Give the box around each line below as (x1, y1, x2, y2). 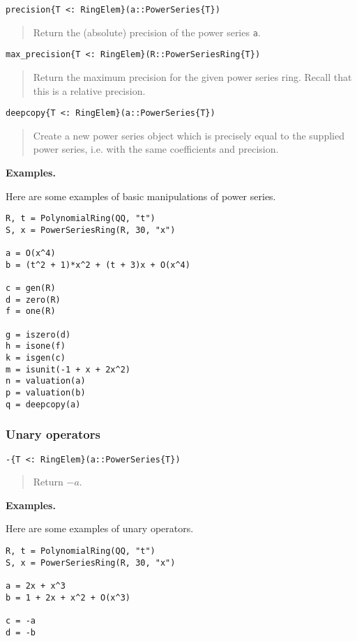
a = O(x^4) (6, 248, 56, 259)
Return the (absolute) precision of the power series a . (33, 24, 261, 39)
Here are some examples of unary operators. (6, 521, 194, 536)
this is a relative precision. (33, 83, 146, 98)
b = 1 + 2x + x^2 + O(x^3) (6, 592, 130, 603)
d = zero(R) (6, 294, 61, 305)
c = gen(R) (6, 283, 56, 294)
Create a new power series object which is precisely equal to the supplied (33, 128, 344, 142)
